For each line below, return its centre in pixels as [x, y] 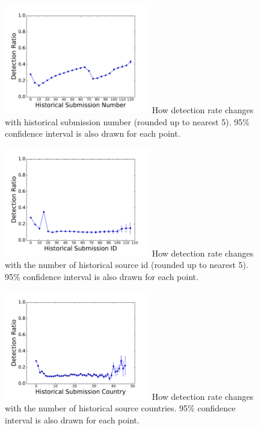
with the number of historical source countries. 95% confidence [120, 408]
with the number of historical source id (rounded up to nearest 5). [127, 265]
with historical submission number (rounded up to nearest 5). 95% [127, 121]
